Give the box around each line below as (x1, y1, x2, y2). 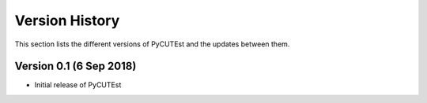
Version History (14, 12, 120, 29)
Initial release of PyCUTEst (34, 80, 122, 90)
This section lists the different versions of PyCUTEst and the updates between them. (14, 39, 290, 49)
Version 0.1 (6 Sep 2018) (14, 60, 137, 73)
